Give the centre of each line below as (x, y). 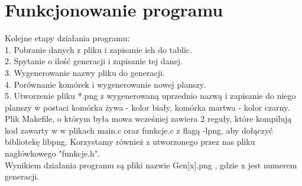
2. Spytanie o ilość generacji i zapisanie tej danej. (94, 61)
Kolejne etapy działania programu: (67, 38)
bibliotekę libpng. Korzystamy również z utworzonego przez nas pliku (130, 142)
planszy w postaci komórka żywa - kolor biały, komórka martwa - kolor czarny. (147, 107)
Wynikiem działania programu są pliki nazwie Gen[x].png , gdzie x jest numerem (151, 165)
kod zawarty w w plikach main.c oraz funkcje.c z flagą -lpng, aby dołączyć (139, 130)
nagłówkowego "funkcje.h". (53, 153)
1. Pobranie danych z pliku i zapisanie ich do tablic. (98, 49)
